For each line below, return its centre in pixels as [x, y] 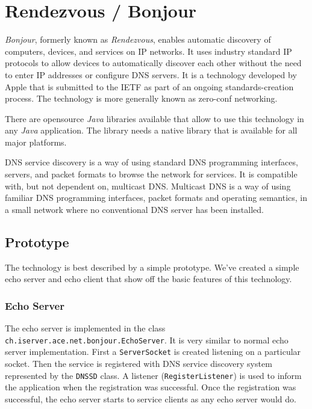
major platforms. [36, 142]
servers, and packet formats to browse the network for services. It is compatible [151, 174]
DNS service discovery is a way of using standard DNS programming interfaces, [151, 162]
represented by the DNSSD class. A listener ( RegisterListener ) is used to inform [153, 375]
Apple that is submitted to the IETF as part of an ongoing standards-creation [149, 86]
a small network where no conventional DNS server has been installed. [134, 209]
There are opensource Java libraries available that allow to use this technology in [154, 118]
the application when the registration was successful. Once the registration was [151, 387]
